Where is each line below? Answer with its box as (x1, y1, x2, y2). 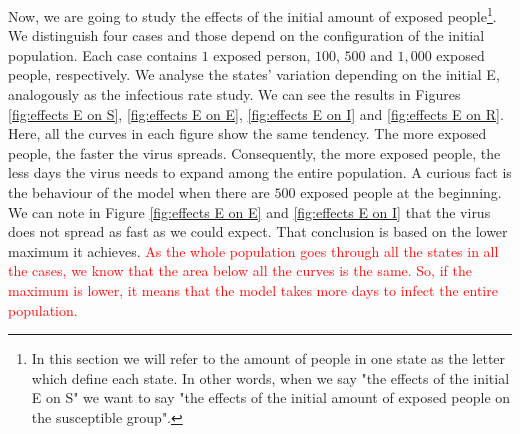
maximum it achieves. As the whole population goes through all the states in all (8, 240, 499, 261)
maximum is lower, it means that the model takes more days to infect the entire (8, 279, 498, 300)
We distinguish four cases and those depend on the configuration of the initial (8, 25, 485, 46)
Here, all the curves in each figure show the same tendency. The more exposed (8, 123, 487, 144)
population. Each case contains (8, 44, 197, 65)
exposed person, (213, 44, 311, 65)
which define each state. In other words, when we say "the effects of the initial (31, 367, 510, 388)
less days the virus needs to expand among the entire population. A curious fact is (8, 162, 512, 183)
